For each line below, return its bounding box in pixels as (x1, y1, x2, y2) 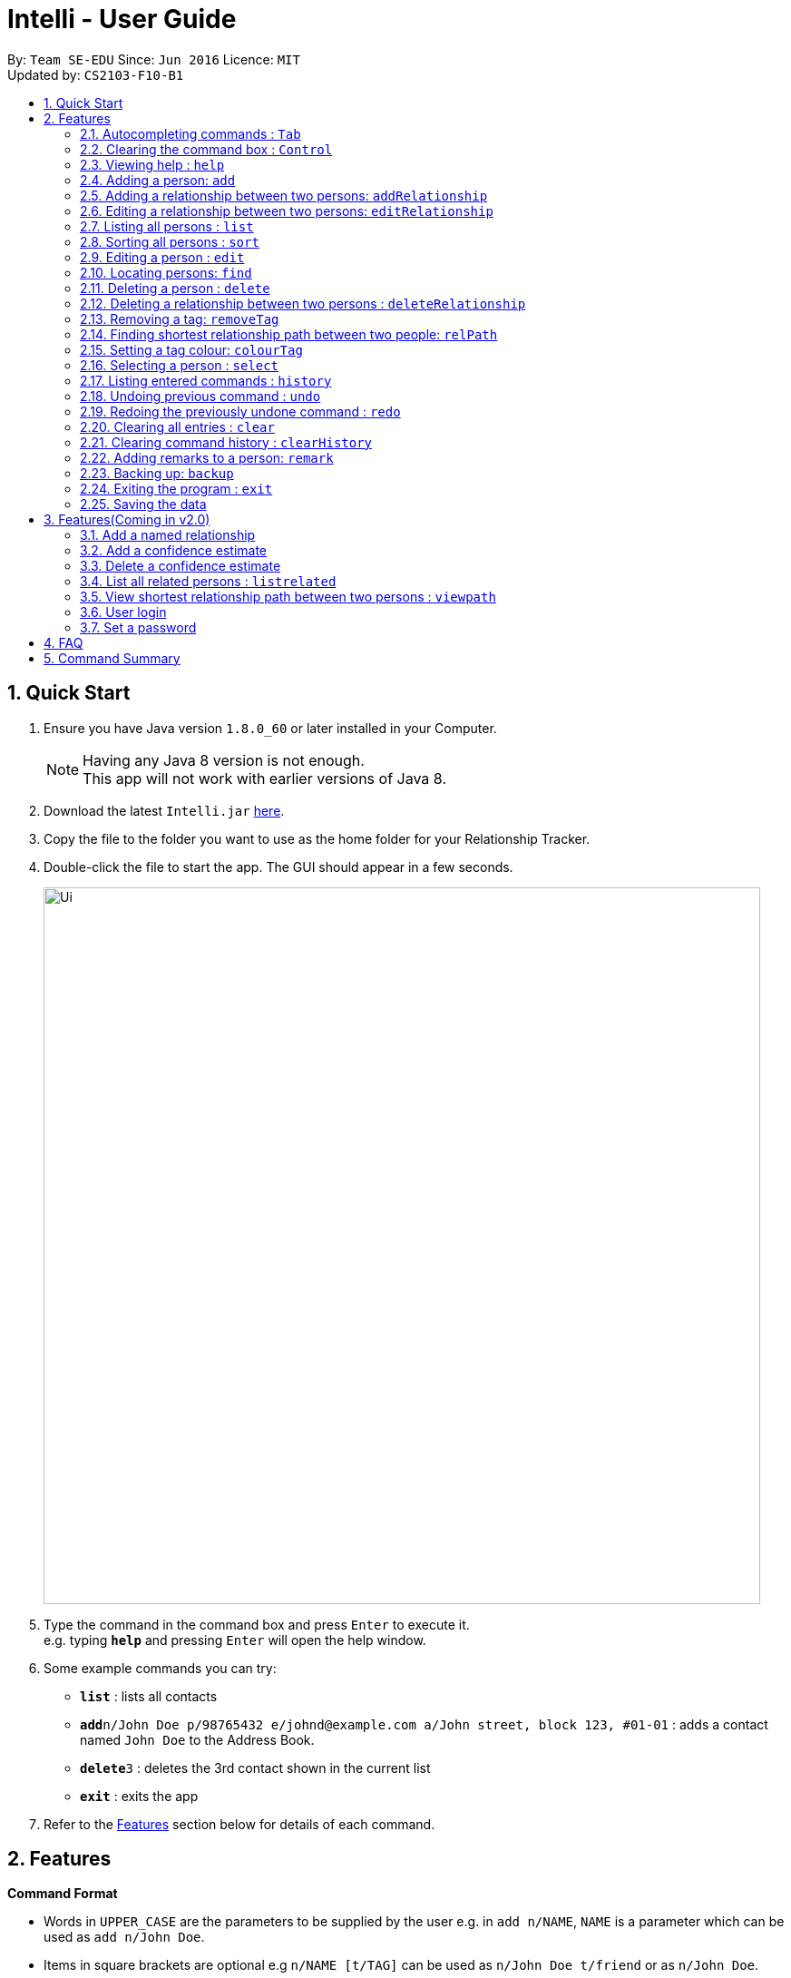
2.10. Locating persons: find (80, 264, 252, 280)
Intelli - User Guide (7, 4, 237, 34)
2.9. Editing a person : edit (80, 249, 245, 265)
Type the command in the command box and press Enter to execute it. (44, 1616, 470, 1632)
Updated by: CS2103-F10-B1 (7, 66, 184, 83)
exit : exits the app (80, 1787, 199, 1804)
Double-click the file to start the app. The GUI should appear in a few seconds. (44, 858, 513, 875)
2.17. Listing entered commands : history (80, 372, 332, 388)
